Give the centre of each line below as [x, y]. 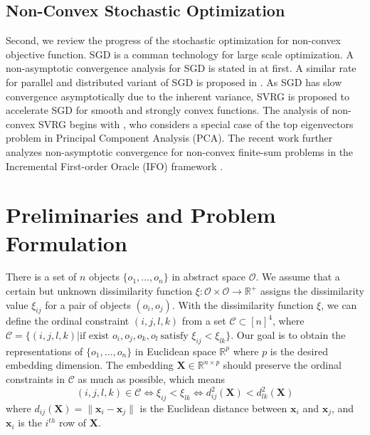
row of [73, 423]
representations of [44, 351]
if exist [95, 336]
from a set [204, 321]
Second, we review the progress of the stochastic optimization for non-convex [173, 40]
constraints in [36, 379]
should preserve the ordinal [282, 365]
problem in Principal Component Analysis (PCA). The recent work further [169, 138]
